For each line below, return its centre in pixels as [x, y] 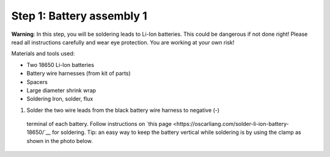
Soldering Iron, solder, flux [60, 99]
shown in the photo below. [60, 141]
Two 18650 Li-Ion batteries [61, 65]
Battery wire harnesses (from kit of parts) [79, 74]
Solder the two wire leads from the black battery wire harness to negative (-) [123, 110]
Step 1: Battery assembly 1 [79, 16]
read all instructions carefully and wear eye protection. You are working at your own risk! [123, 42]
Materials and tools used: [43, 54]
